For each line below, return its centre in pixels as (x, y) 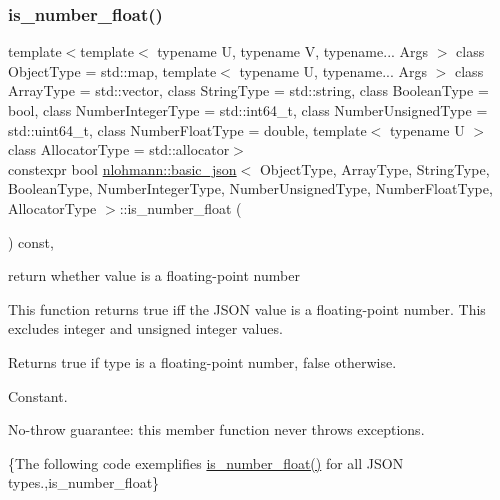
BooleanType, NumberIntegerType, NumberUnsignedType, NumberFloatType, (250, 188)
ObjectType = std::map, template (112, 70)
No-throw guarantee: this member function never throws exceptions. (216, 429)
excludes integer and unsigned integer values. (145, 328)
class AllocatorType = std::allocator (119, 149)
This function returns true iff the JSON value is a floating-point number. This (247, 308)
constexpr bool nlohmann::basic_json (122, 168)
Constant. (38, 395)
